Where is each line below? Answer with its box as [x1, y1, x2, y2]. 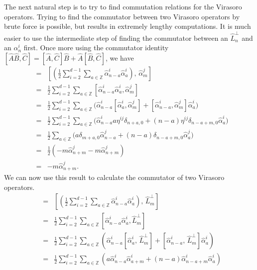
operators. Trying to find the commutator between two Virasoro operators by [4, 11, 240, 21]
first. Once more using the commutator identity [23, 42, 169, 53]
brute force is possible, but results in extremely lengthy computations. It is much [4, 21, 251, 31]
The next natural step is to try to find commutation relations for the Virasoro [4, 1, 242, 11]
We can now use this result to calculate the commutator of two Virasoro [4, 172, 225, 182]
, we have [105, 52, 134, 63]
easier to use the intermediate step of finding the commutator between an [4, 32, 228, 43]
